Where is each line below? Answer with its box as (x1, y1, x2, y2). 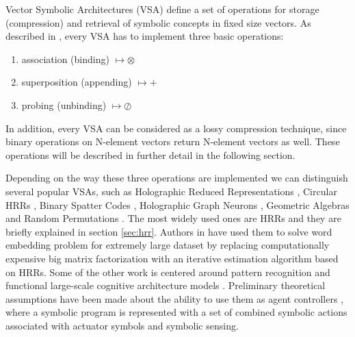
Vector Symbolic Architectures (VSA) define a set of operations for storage (5, 2, 319, 16)
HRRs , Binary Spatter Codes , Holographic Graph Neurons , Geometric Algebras (5, 197, 350, 212)
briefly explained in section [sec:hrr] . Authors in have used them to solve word (5, 224, 332, 238)
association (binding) (21, 51, 109, 66)
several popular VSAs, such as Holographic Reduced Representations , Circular (5, 184, 337, 198)
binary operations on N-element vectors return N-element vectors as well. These (5, 134, 340, 149)
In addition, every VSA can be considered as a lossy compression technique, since (5, 121, 347, 135)
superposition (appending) (21, 75, 132, 89)
